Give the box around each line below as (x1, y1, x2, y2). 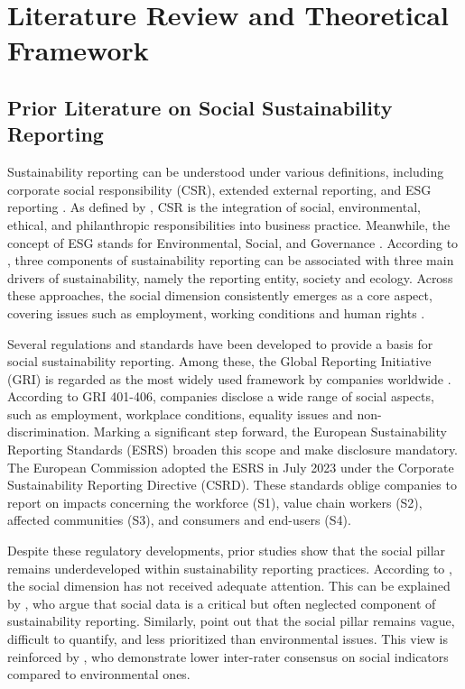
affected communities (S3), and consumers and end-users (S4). (7, 510, 351, 529)
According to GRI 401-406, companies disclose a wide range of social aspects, (7, 387, 434, 406)
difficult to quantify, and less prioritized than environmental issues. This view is (7, 629, 448, 648)
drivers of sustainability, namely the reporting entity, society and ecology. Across (7, 268, 453, 287)
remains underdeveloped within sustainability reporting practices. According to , (7, 558, 452, 577)
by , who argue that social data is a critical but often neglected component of (7, 593, 436, 612)
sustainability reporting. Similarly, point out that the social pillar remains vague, (7, 611, 455, 630)
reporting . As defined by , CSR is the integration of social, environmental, (7, 198, 421, 216)
